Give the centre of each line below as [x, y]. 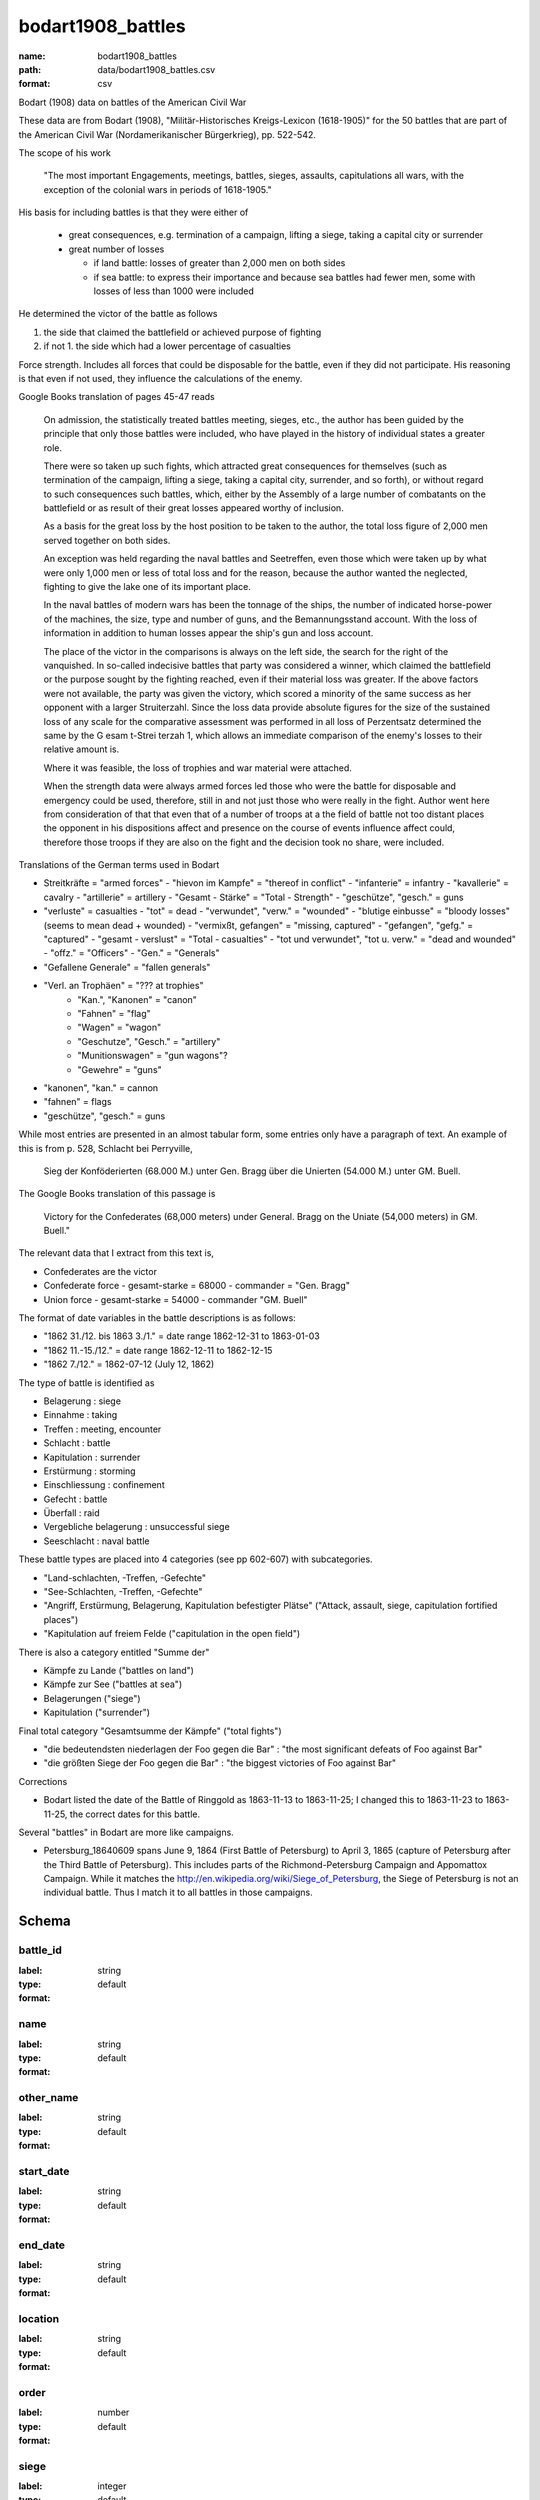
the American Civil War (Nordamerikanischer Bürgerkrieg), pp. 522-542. [167, 134]
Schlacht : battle [77, 1443]
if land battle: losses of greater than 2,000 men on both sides [219, 263]
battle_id [40, 1950]
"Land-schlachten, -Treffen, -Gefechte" [125, 1577]
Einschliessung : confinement [104, 1485]
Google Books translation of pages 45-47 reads [116, 397]
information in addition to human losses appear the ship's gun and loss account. [208, 633]
